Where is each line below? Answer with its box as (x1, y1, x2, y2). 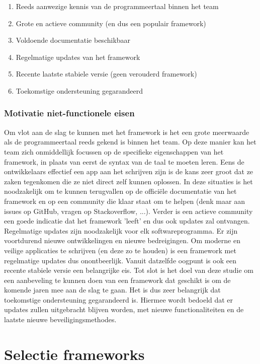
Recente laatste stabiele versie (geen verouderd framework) (16, 68, 197, 79)
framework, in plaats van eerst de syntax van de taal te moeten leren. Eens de (4, 156, 244, 167)
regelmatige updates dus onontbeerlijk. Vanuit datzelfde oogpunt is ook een (4, 255, 236, 265)
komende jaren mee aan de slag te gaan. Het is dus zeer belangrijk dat (4, 284, 221, 295)
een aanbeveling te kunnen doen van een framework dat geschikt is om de (4, 274, 231, 285)
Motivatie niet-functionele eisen (4, 107, 135, 119)
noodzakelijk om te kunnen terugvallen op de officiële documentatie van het (4, 186, 237, 196)
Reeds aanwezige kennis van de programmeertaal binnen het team (16, 1, 219, 11)
